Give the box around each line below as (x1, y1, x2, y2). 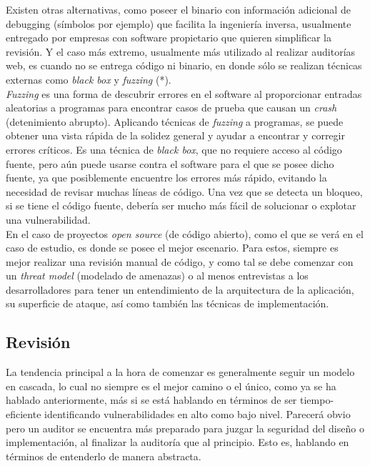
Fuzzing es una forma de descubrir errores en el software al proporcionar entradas (6, 86, 362, 101)
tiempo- (300, 392, 334, 407)
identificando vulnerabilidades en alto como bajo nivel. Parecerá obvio (44, 407, 351, 422)
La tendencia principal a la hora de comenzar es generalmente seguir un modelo (6, 365, 355, 380)
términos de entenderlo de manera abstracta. (6, 448, 201, 463)
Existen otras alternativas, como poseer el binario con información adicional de (6, 2, 351, 16)
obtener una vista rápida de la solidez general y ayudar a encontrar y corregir (6, 128, 345, 143)
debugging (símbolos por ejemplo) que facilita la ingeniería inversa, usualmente (6, 16, 351, 31)
